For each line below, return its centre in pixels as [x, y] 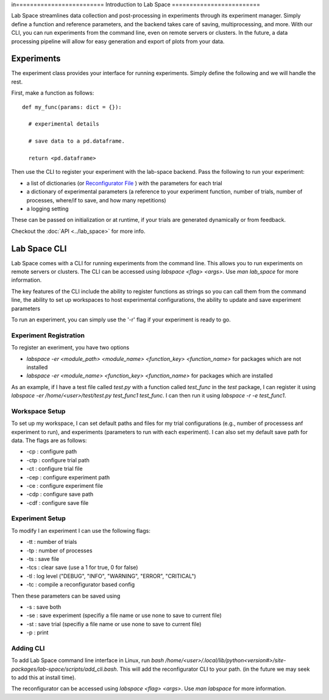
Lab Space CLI [39, 248]
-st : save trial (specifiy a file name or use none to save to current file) [114, 624]
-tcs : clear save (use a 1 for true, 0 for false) [82, 568]
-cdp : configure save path [60, 495]
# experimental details [64, 124]
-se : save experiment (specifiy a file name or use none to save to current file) [124, 615]
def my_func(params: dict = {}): [72, 107]
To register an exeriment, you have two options [70, 348]
